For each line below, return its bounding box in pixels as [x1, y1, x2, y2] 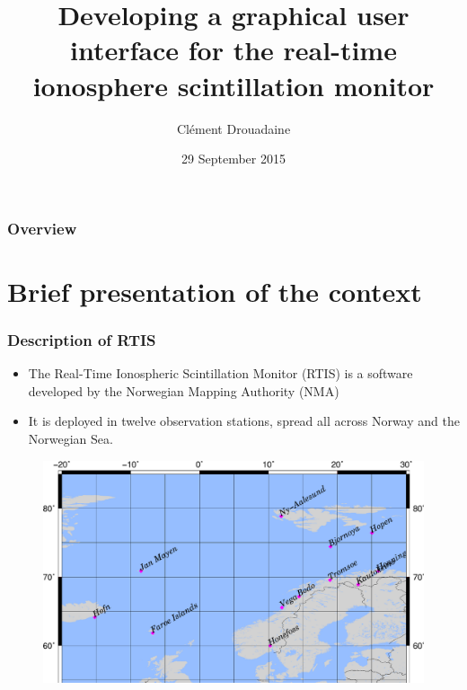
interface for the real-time [70, 31, 397, 68]
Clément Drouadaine [176, 119, 291, 137]
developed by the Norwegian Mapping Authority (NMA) [28, 381, 339, 400]
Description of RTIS [7, 328, 156, 350]
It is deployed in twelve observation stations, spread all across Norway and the [28, 411, 460, 430]
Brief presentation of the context [7, 272, 422, 309]
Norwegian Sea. [28, 429, 113, 447]
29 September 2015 [181, 149, 286, 168]
